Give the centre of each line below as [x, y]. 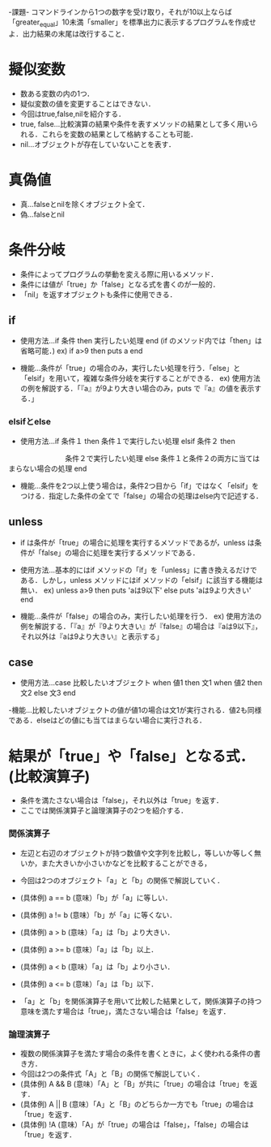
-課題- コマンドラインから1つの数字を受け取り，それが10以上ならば [121, 12]
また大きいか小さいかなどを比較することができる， [126, 863]
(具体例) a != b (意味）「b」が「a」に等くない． [98, 915]
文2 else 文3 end [48, 693]
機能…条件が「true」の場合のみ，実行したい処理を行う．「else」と [130, 369]
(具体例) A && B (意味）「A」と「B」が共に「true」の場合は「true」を [135, 1084]
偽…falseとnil [42, 214]
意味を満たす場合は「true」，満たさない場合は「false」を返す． [125, 1011]
